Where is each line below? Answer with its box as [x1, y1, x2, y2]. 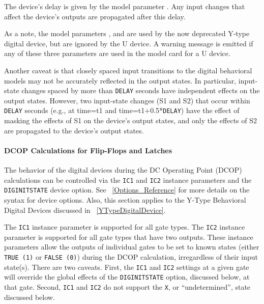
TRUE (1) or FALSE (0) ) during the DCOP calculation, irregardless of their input [4, 251, 258, 262]
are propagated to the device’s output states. [4, 125, 144, 135]
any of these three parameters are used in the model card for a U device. [4, 48, 230, 59]
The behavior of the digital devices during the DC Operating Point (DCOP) [4, 164, 242, 175]
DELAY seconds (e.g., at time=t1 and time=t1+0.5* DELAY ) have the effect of [4, 105, 240, 116]
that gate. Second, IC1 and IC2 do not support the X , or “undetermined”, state [4, 281, 251, 292]
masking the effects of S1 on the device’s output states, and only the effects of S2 [4, 115, 257, 126]
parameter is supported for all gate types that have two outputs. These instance [4, 231, 253, 242]
